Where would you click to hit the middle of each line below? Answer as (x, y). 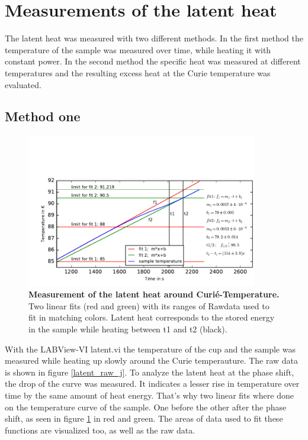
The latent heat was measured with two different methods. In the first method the (154, 38)
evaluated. (23, 84)
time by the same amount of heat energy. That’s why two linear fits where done (149, 395)
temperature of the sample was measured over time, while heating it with (138, 49)
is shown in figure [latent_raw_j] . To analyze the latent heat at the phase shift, (150, 372)
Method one (43, 116)
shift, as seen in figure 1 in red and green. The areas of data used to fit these (144, 418)
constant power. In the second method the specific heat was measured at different (153, 61)
